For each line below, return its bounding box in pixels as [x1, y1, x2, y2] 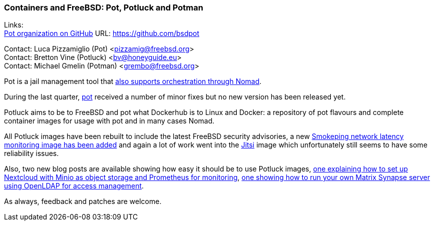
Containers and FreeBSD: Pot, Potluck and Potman [4, 2, 203, 12]
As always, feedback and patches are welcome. [4, 197, 162, 206]
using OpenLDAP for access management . [4, 181, 144, 190]
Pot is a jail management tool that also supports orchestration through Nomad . [4, 77, 262, 86]
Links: [4, 20, 24, 29]
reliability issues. [4, 149, 59, 158]
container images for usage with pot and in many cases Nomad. [4, 116, 215, 125]
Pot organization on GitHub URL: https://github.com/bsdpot [4, 29, 200, 38]
